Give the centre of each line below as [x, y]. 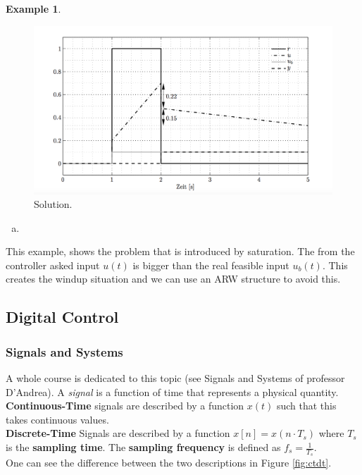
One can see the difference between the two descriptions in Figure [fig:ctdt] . [169, 463]
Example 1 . [33, 8]
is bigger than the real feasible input [211, 265]
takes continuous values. [57, 419]
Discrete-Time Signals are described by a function [118, 433]
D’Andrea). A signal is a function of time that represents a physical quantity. [172, 391]
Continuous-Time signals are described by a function [125, 406]
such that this [306, 406]
